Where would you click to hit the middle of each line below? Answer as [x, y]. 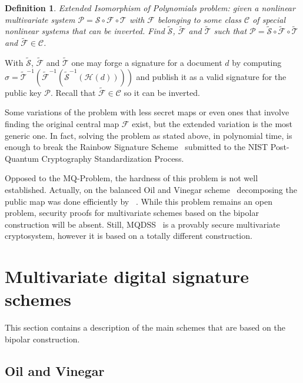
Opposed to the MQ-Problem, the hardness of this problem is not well [131, 178]
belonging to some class [199, 19]
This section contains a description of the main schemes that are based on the [145, 327]
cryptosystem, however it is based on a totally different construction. [129, 236]
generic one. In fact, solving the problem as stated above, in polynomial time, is [149, 135]
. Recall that [73, 92]
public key [23, 92]
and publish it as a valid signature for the [211, 76]
